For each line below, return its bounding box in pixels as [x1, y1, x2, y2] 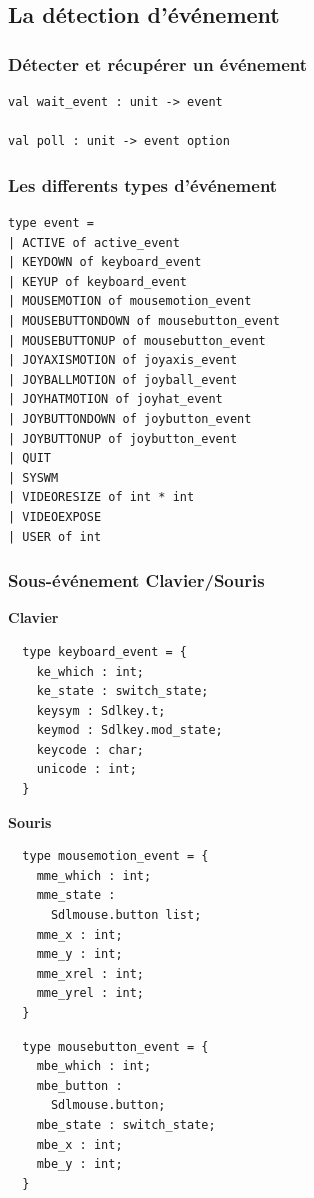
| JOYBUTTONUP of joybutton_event [8, 431, 238, 446]
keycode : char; [36, 742, 145, 757]
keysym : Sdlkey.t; [36, 703, 166, 718]
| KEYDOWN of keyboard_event [8, 255, 202, 270]
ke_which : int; [36, 664, 145, 679]
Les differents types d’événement [8, 172, 278, 197]
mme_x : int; [36, 927, 123, 942]
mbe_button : [36, 1078, 123, 1093]
